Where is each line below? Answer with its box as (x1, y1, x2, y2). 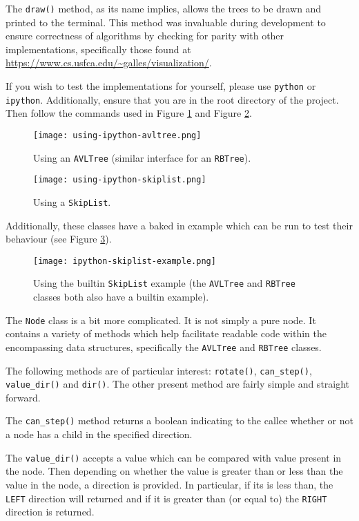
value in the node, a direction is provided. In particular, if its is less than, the (6, 477, 333, 491)
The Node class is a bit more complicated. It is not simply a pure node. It (6, 312, 316, 327)
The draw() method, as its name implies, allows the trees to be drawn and (6, 1, 322, 15)
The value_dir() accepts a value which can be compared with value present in (6, 450, 342, 464)
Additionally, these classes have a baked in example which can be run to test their (6, 218, 353, 232)
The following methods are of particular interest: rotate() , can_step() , (6, 363, 312, 377)
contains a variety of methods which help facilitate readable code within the (6, 326, 327, 341)
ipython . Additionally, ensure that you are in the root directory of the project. (6, 92, 339, 106)
